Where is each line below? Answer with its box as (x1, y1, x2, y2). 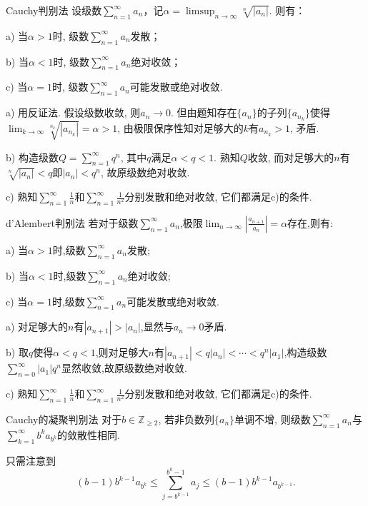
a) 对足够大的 (6, 319, 69, 334)
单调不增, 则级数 (234, 411, 311, 426)
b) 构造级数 (6, 149, 59, 164)
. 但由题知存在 (171, 105, 237, 120)
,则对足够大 (95, 345, 149, 360)
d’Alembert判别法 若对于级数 (6, 215, 139, 230)
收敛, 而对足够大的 (247, 149, 334, 164)
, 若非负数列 (158, 411, 215, 426)
